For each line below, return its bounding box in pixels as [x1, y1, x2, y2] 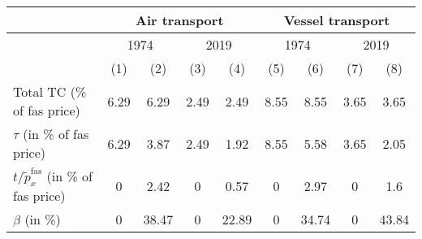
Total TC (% [13, 82, 87, 101]
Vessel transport [283, 11, 390, 29]
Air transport [136, 11, 224, 29]
